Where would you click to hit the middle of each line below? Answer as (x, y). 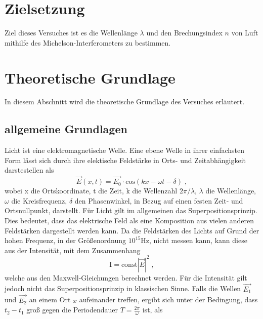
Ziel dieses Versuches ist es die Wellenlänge (71, 33)
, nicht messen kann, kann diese (198, 240)
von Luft (245, 33)
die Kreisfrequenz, (39, 200)
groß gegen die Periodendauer (72, 310)
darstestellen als (29, 170)
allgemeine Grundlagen (66, 129)
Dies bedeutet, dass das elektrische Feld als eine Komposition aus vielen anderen (129, 221)
